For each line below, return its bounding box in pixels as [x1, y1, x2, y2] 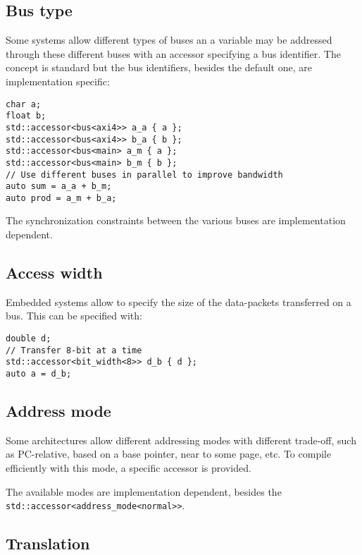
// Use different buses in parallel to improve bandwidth [6, 169, 283, 180]
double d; [6, 334, 51, 344]
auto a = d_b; [6, 369, 72, 379]
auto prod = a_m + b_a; [6, 193, 117, 203]
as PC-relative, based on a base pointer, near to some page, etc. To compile [6, 446, 332, 461]
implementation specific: [6, 73, 110, 88]
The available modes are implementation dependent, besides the [6, 484, 282, 499]
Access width [6, 262, 103, 283]
